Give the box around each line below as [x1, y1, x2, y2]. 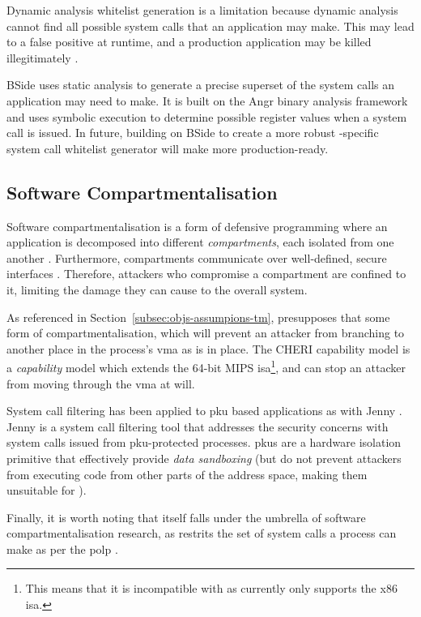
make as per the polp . [6, 540, 118, 557]
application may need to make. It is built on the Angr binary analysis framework [6, 92, 408, 109]
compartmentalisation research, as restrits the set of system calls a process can [6, 525, 397, 542]
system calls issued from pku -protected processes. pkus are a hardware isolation [6, 434, 402, 451]
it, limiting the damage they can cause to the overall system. [6, 281, 308, 298]
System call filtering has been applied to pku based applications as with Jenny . [6, 402, 402, 419]
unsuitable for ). [6, 482, 87, 499]
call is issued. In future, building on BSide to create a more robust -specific [6, 124, 379, 141]
